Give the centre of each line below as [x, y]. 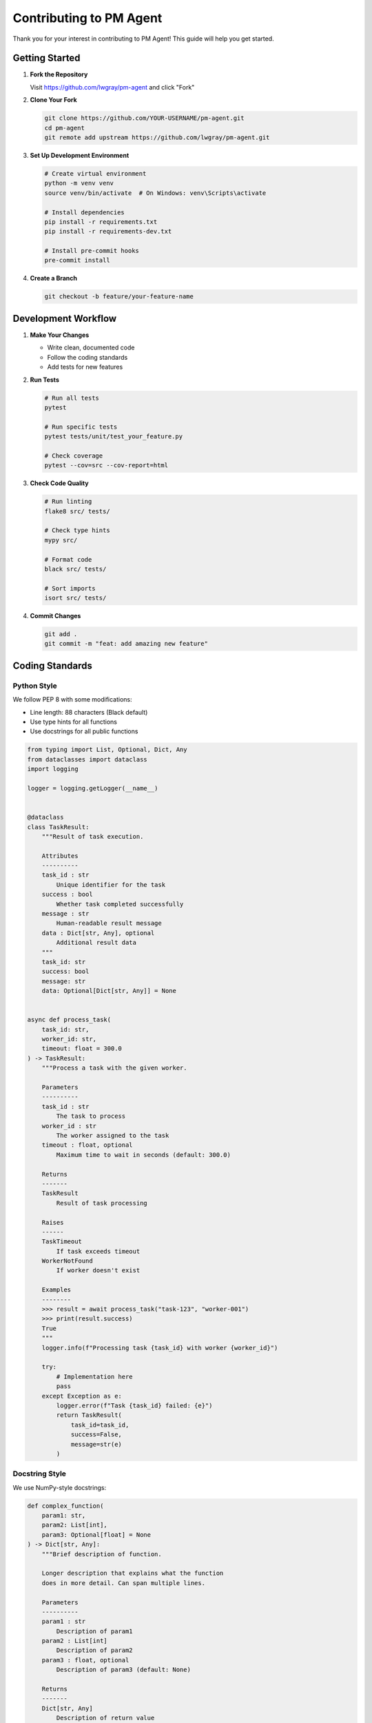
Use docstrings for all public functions [84, 731]
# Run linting [68, 502]
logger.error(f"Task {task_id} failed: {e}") [134, 1405]
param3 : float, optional [85, 1660]
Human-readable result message [109, 923]
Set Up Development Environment [80, 155]
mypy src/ [61, 540]
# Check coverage [74, 456]
